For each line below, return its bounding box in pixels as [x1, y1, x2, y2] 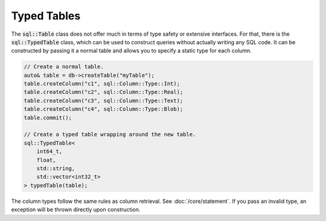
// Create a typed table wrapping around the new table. [24, 131, 196, 138]
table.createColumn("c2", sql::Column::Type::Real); [24, 88, 184, 96]
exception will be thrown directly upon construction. [11, 206, 141, 213]
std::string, [36, 165, 75, 172]
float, [36, 156, 56, 163]
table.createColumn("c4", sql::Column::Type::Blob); [24, 106, 184, 113]
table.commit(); [24, 114, 72, 121]
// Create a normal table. [24, 64, 104, 70]
